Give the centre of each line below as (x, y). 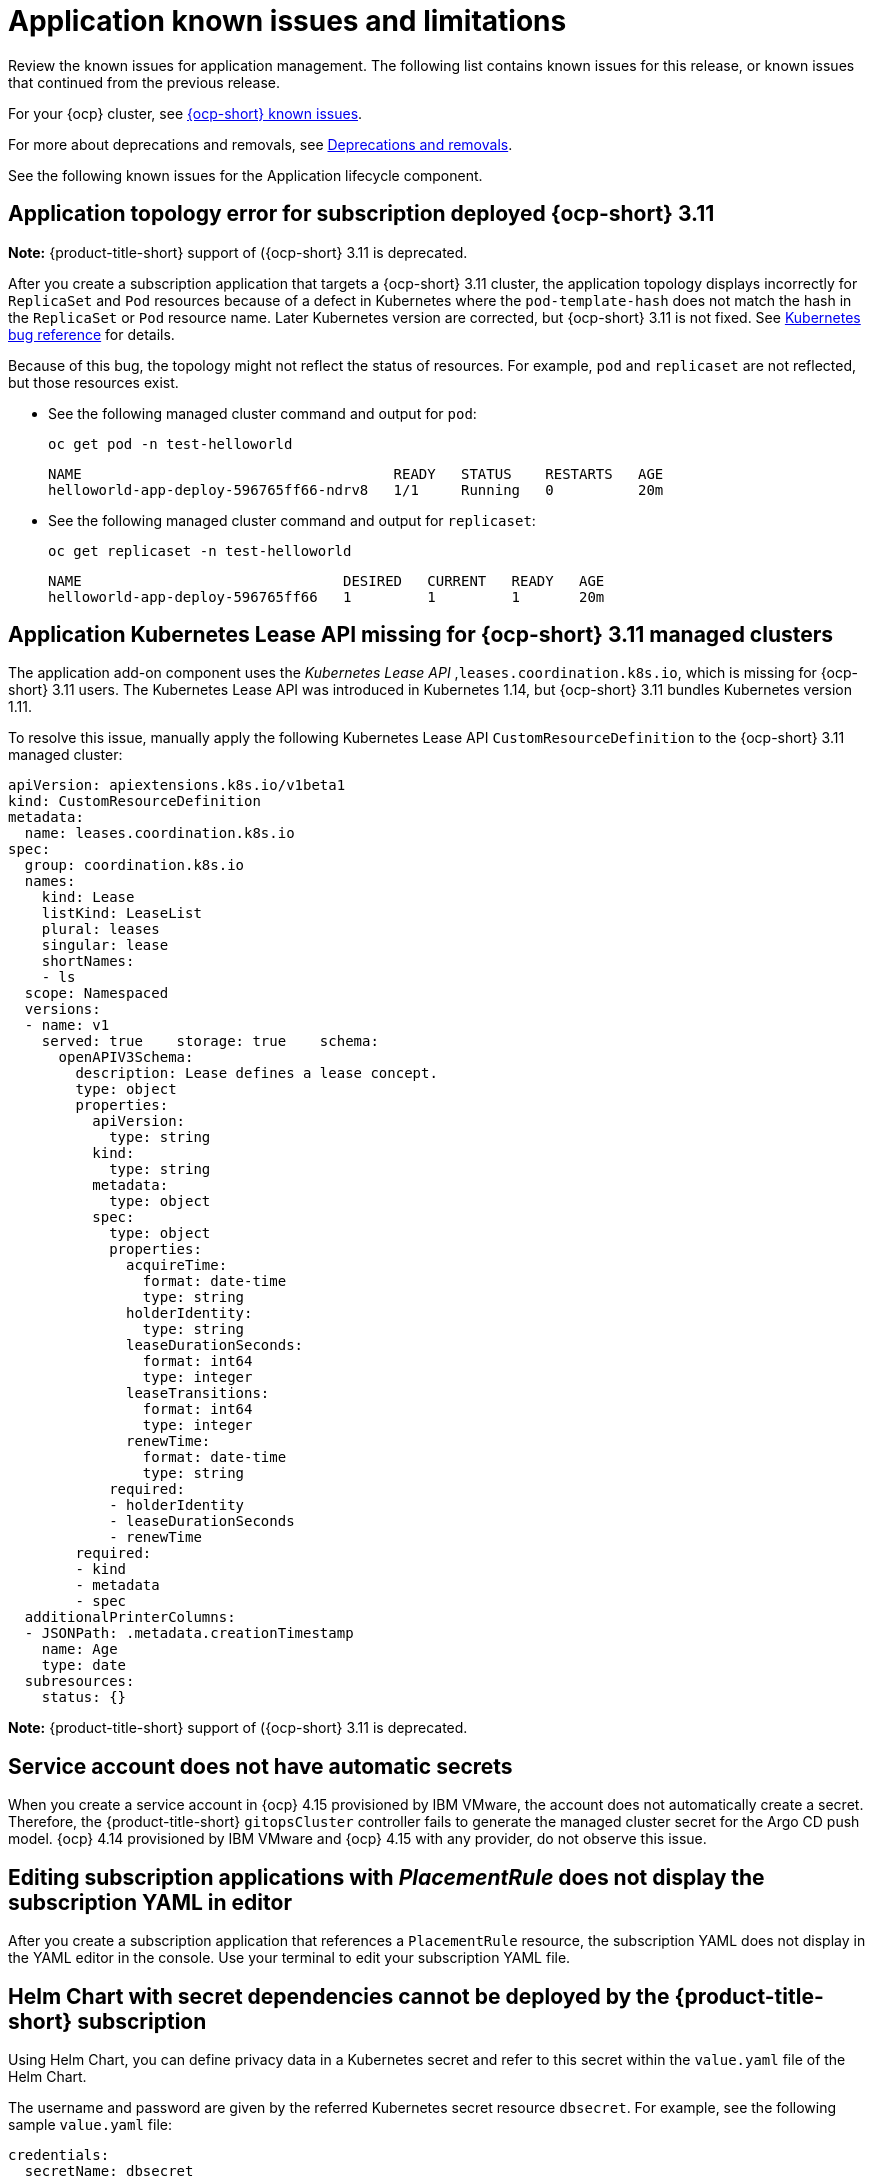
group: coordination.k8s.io (134, 865)
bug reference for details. (91, 334)
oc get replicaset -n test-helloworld (200, 550)
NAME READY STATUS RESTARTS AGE (356, 473)
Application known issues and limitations (287, 21)
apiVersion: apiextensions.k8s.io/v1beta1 (177, 785)
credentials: (59, 2154)
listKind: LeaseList (121, 913)
